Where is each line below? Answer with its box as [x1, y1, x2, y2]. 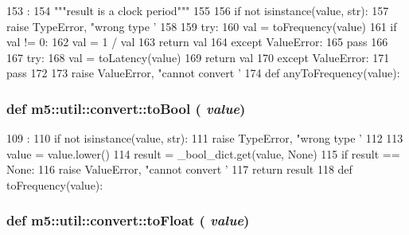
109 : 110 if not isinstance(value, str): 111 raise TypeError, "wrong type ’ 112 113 [6, 130, 403, 147]
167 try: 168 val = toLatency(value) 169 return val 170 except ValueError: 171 [6, 49, 390, 65]
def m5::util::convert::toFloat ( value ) [6, 210, 250, 230]
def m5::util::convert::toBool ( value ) [6, 98, 246, 118]
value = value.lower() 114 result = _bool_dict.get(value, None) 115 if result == [6, 145, 400, 162]
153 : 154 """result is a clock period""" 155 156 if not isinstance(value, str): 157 [6, 2, 389, 18]
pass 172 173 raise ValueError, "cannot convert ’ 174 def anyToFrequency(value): [6, 65, 400, 81]
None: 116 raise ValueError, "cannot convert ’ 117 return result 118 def [6, 161, 353, 178]
